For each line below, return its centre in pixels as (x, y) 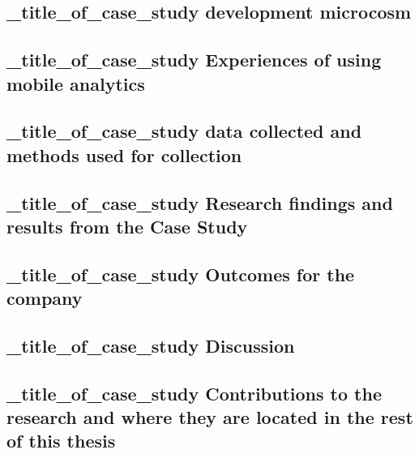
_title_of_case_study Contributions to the (194, 393)
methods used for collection (124, 154)
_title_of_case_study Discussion (151, 345)
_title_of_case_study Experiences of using (194, 60)
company (45, 298)
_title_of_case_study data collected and (184, 131)
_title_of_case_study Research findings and (200, 202)
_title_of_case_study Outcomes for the (181, 274)
